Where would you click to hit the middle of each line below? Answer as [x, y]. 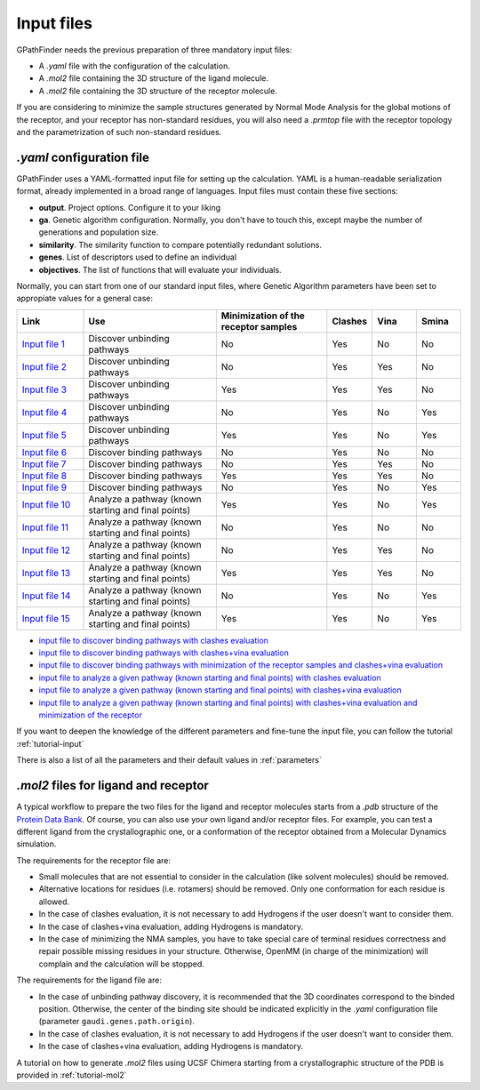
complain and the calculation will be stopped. [121, 964]
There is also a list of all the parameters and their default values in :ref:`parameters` [169, 760]
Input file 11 [45, 527]
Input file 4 [44, 412]
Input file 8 [44, 476]
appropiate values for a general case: [85, 299]
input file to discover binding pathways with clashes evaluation [153, 640]
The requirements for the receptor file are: [93, 860]
